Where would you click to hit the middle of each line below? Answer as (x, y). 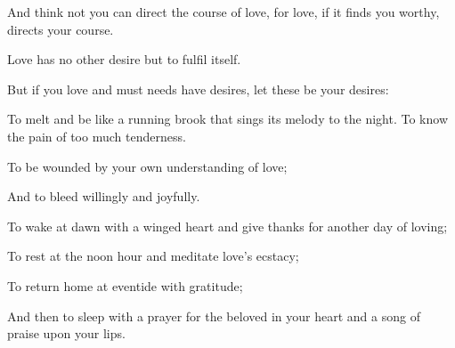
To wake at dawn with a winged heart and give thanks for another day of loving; (227, 226)
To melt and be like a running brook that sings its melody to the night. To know (227, 119)
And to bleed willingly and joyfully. (104, 196)
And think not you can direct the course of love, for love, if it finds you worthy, (223, 12)
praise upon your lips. (66, 333)
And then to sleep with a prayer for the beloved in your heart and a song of (214, 316)
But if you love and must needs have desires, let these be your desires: (198, 89)
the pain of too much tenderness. (97, 136)
